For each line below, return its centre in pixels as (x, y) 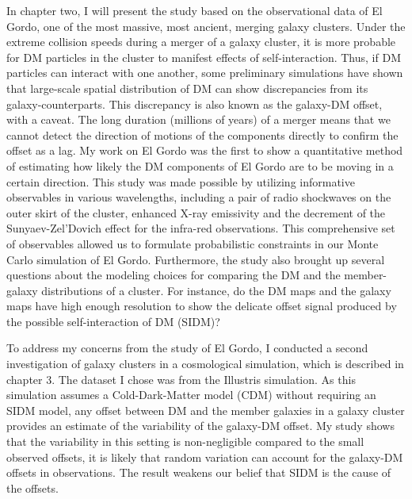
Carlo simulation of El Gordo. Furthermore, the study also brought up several (196, 259)
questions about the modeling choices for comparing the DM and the (174, 275)
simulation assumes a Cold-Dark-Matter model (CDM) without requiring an (191, 395)
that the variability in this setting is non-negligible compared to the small (185, 441)
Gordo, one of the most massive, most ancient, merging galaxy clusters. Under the (206, 26)
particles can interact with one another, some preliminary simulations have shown (205, 73)
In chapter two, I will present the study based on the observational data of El (195, 10)
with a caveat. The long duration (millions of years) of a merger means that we (198, 119)
